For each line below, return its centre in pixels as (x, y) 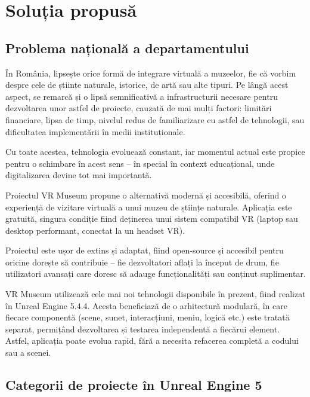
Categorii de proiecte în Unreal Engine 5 (134, 385)
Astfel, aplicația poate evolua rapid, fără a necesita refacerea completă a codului (152, 340)
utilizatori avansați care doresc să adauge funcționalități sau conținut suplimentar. (156, 274)
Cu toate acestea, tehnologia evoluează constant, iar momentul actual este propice (155, 152)
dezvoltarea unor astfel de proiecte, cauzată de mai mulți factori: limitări (139, 108)
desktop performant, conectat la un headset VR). (95, 230)
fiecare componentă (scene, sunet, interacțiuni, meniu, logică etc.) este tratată (148, 317)
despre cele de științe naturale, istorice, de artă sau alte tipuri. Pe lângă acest (147, 85)
